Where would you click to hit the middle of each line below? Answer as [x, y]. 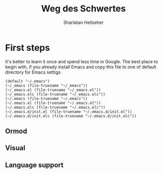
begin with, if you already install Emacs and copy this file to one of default [81, 67]
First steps [28, 47]
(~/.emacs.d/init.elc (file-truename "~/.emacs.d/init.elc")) [71, 116]
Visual [15, 148]
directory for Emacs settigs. [34, 72]
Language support [34, 165]
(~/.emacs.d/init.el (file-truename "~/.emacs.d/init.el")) [69, 112]
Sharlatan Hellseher [83, 22]
